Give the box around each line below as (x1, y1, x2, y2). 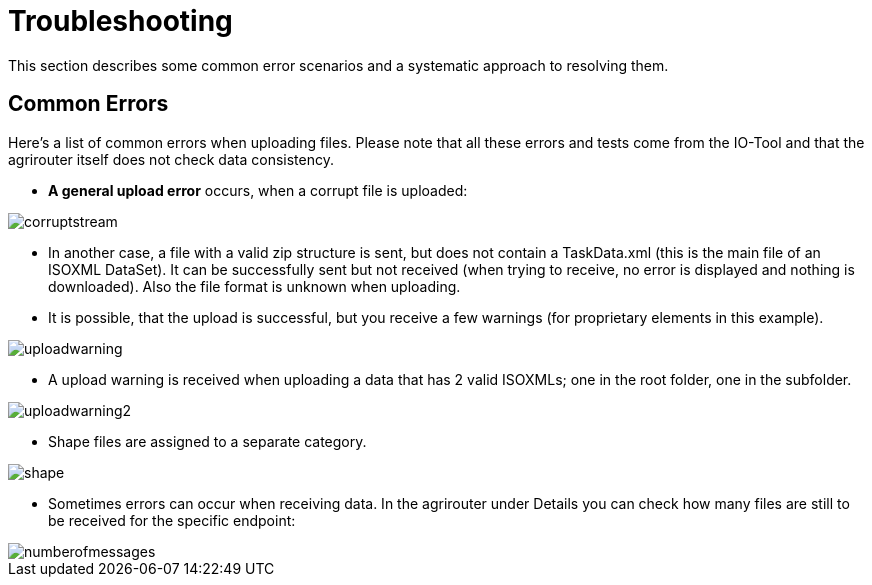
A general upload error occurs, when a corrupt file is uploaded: (48, 181, 468, 199)
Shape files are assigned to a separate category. (48, 432, 367, 450)
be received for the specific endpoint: (48, 511, 296, 529)
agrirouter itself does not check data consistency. (8, 150, 334, 168)
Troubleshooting (8, 4, 233, 38)
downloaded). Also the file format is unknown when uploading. (48, 277, 461, 295)
